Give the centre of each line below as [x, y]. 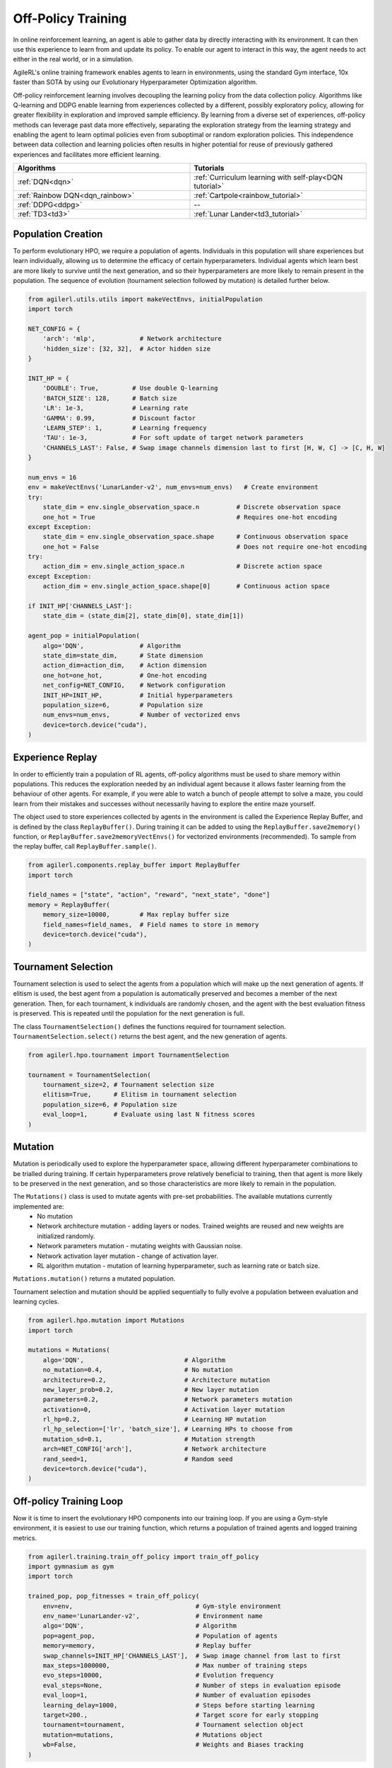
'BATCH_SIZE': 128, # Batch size [110, 398]
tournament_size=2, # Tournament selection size [129, 1085]
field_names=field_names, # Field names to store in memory [151, 924]
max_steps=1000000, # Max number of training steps [175, 1665]
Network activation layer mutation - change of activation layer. [128, 1256]
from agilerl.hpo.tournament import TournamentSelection [129, 1055]
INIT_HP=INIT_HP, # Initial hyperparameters [138, 695]
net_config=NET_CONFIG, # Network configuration [134, 685]
